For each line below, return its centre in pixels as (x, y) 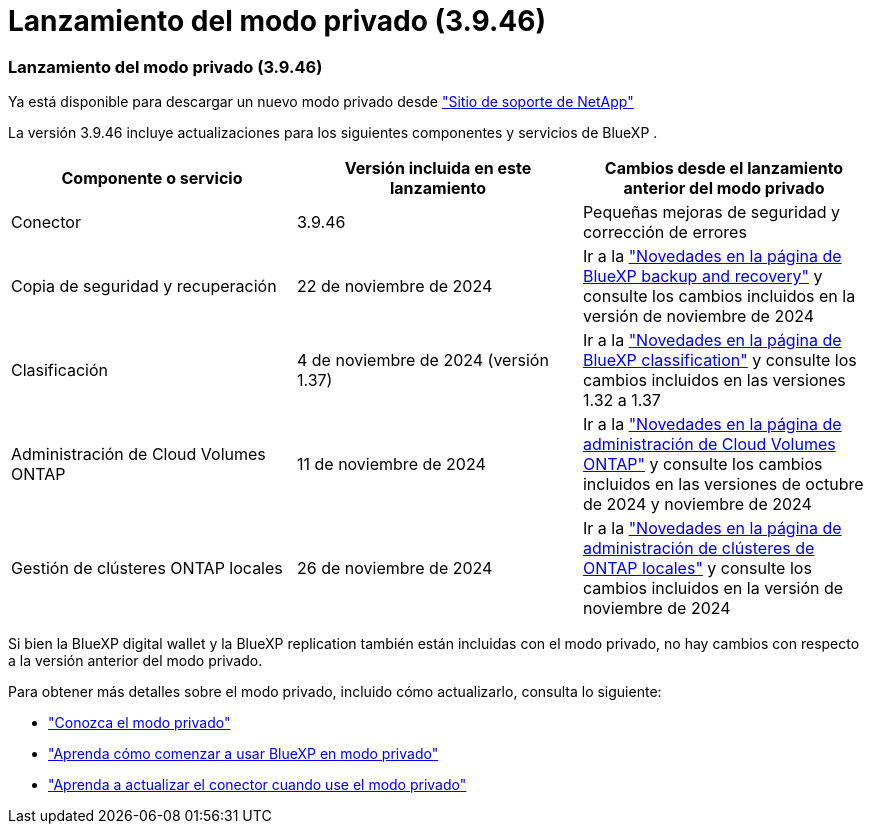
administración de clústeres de (698, 548)
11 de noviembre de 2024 (391, 464)
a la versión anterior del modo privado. (135, 661)
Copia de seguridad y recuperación (144, 286)
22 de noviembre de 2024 (394, 286)
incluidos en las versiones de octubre (723, 484)
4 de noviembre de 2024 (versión (422, 360)
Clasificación (60, 370)
